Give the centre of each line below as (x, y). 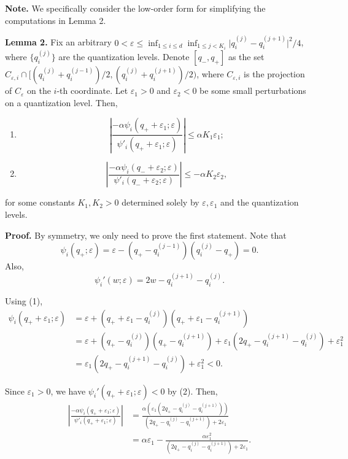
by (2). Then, (193, 391)
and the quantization (259, 202)
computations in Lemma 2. (56, 20)
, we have (68, 391)
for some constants (40, 202)
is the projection (274, 74)
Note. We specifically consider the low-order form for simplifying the (135, 8)
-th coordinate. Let (92, 91)
